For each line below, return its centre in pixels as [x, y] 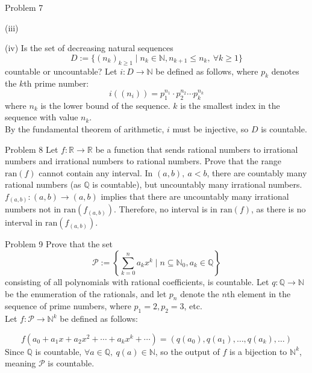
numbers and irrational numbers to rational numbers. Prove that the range [143, 161]
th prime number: [56, 83]
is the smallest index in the [230, 105]
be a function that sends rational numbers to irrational [197, 149]
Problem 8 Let [32, 149]
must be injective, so [211, 128]
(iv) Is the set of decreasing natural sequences [89, 48]
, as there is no [279, 209]
